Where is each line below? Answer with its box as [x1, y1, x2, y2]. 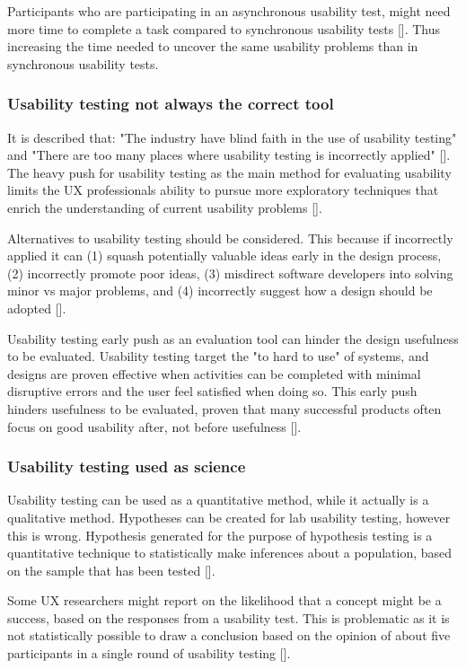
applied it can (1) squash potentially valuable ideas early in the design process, [7, 246, 442, 265]
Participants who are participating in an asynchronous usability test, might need [7, 2, 451, 20]
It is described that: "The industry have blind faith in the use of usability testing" [7, 128, 457, 146]
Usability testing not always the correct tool [7, 92, 334, 115]
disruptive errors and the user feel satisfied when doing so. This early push [7, 382, 418, 401]
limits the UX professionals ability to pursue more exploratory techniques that [7, 180, 439, 199]
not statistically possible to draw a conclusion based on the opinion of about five [7, 626, 451, 645]
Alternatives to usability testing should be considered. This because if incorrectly [7, 228, 453, 247]
